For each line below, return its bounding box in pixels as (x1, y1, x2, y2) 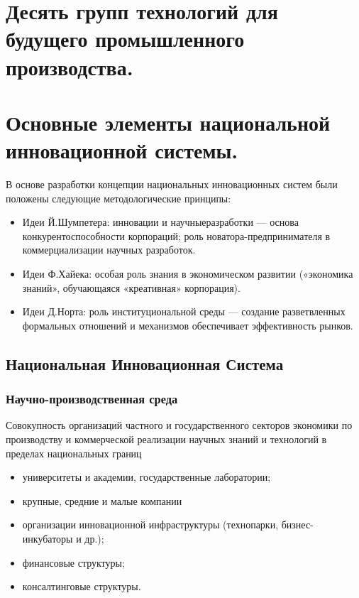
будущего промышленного (6, 24, 245, 53)
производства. (6, 52, 133, 81)
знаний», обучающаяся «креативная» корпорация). (22, 280, 241, 295)
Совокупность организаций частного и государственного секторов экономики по (6, 418, 353, 433)
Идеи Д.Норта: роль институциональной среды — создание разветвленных (22, 304, 346, 319)
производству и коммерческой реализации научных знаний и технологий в (6, 432, 327, 446)
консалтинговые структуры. (22, 579, 141, 594)
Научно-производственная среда (6, 390, 178, 408)
